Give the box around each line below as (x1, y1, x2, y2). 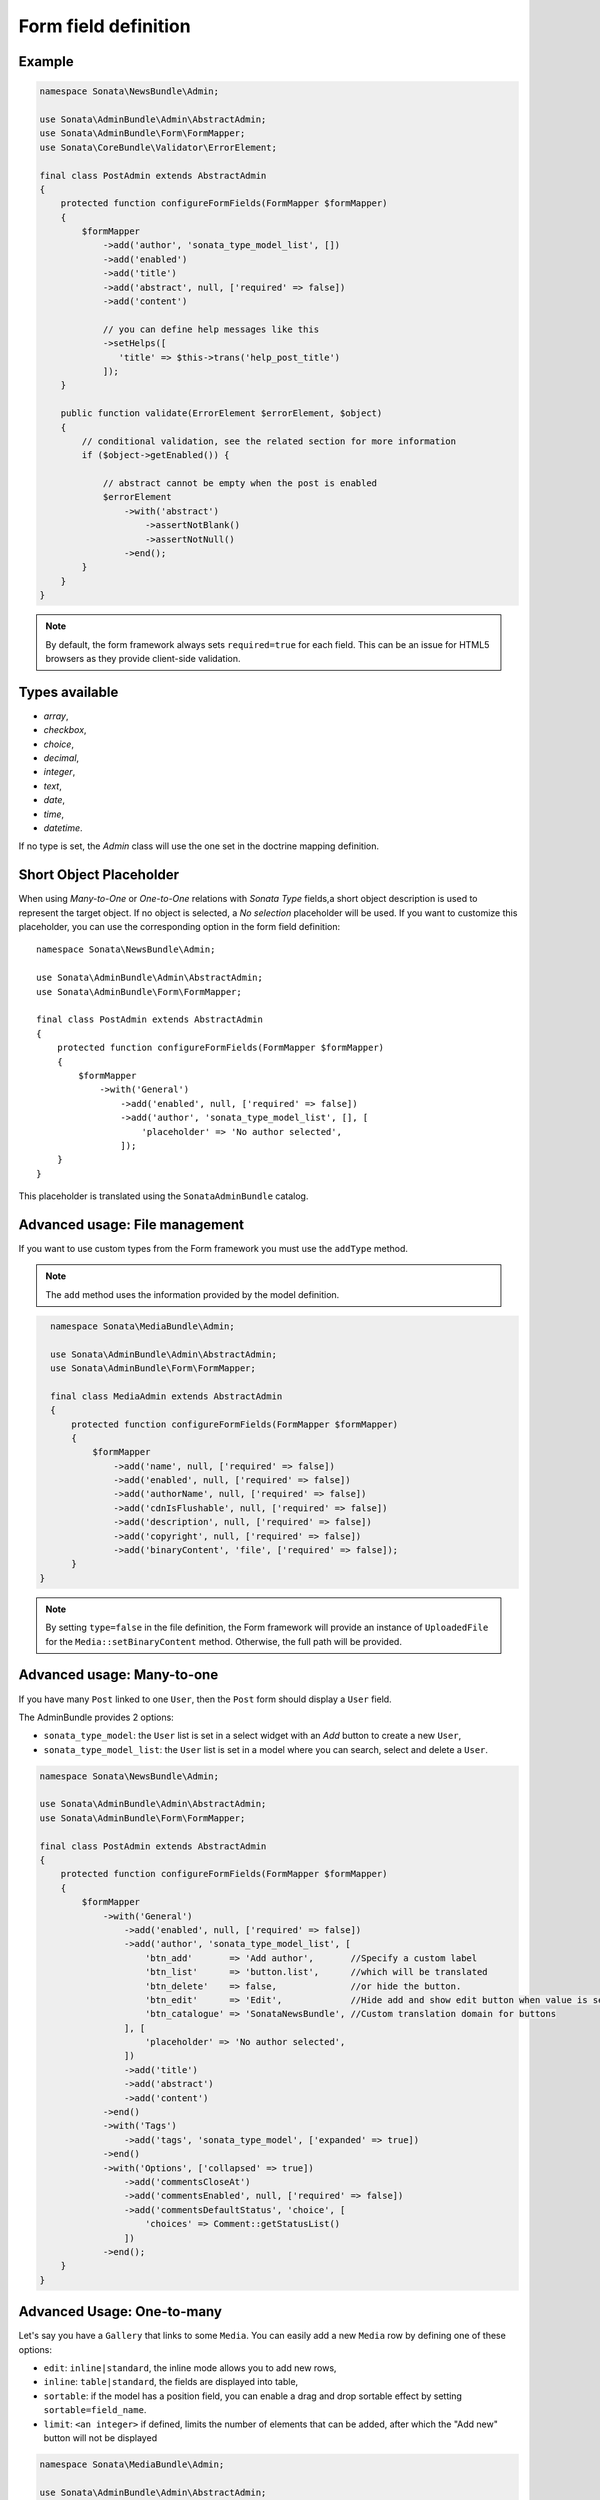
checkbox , (43, 724, 87, 736)
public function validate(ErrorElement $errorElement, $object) (60, 408, 383, 419)
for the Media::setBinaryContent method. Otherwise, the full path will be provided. (45, 1635, 402, 1647)
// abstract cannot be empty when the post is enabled (102, 478, 378, 489)
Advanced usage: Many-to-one (18, 1666, 219, 1684)
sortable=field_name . (43, 2404, 147, 2416)
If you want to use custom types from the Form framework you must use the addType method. (18, 1243, 409, 1255)
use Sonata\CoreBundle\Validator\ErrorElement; (39, 141, 277, 153)
